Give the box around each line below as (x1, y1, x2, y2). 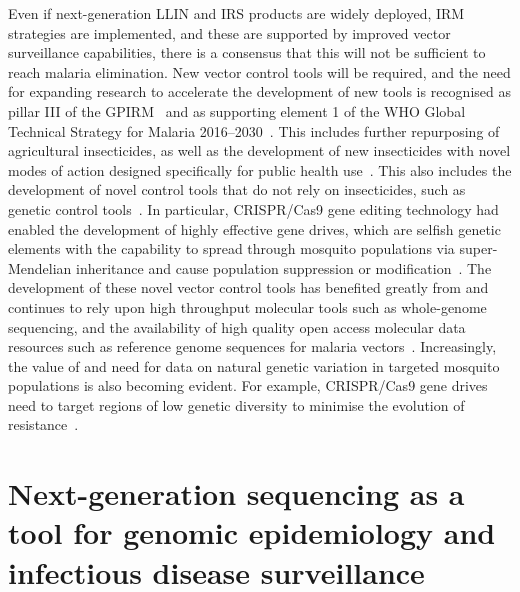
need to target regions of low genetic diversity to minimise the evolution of (8, 394, 465, 415)
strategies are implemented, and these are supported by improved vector (8, 22, 451, 43)
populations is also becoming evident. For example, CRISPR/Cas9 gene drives (8, 375, 488, 396)
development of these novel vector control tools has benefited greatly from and (8, 277, 489, 298)
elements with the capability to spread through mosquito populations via (8, 238, 455, 259)
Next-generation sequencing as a (8, 473, 465, 514)
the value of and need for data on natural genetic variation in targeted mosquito (8, 355, 500, 376)
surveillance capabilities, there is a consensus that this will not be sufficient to (8, 42, 486, 63)
